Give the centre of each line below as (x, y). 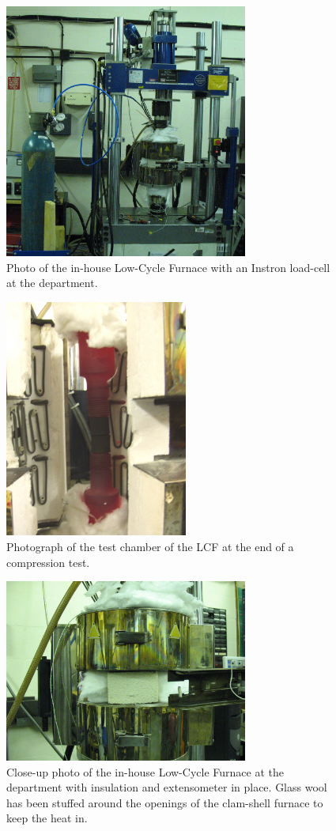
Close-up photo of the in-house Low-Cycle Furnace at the (145, 771)
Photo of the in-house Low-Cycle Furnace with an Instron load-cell (168, 267)
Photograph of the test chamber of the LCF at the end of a (150, 547)
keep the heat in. (47, 818)
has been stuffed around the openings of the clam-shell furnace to (165, 802)
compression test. (48, 562)
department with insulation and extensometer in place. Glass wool (167, 787)
